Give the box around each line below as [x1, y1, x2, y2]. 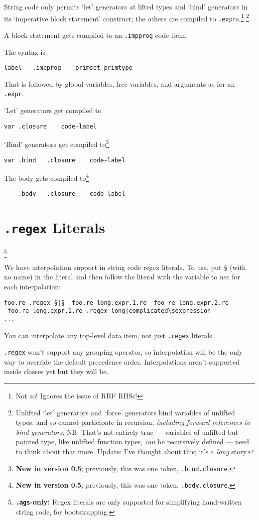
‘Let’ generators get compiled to [4, 105, 102, 116]
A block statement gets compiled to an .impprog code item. [4, 29, 187, 40]
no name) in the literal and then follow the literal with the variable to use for [4, 271, 240, 282]
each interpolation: [4, 281, 61, 291]
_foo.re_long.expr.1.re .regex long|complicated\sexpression [4, 307, 211, 315]
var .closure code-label [4, 123, 97, 130]
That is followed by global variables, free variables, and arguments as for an [4, 78, 235, 89]
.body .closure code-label [18, 190, 126, 198]
